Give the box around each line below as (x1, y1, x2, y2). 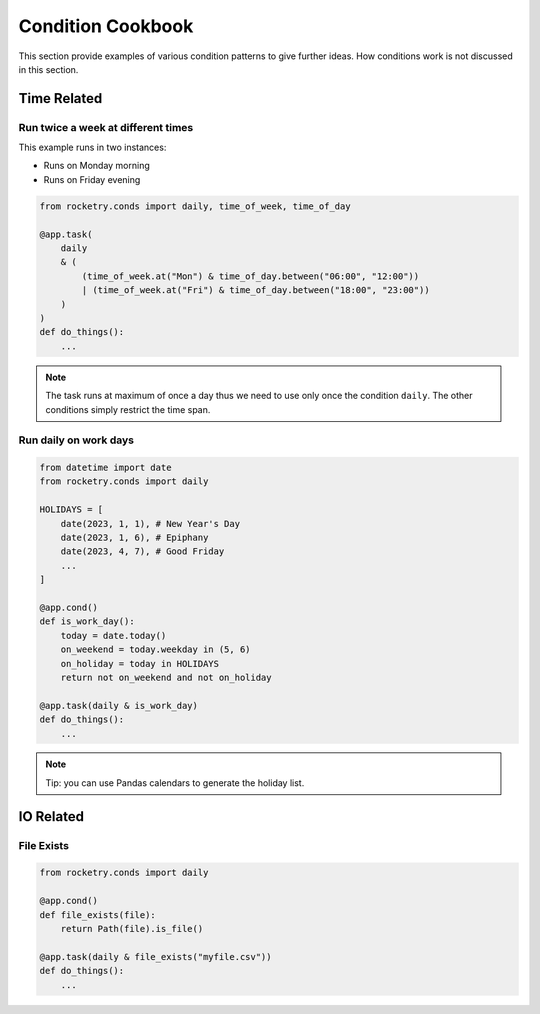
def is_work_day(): (39, 616, 135, 627)
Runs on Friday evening (43, 173, 141, 185)
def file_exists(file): (39, 909, 157, 920)
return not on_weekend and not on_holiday (60, 671, 272, 683)
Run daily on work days (18, 433, 135, 447)
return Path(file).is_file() (60, 923, 204, 934)
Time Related (18, 90, 103, 107)
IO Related (18, 808, 85, 825)
